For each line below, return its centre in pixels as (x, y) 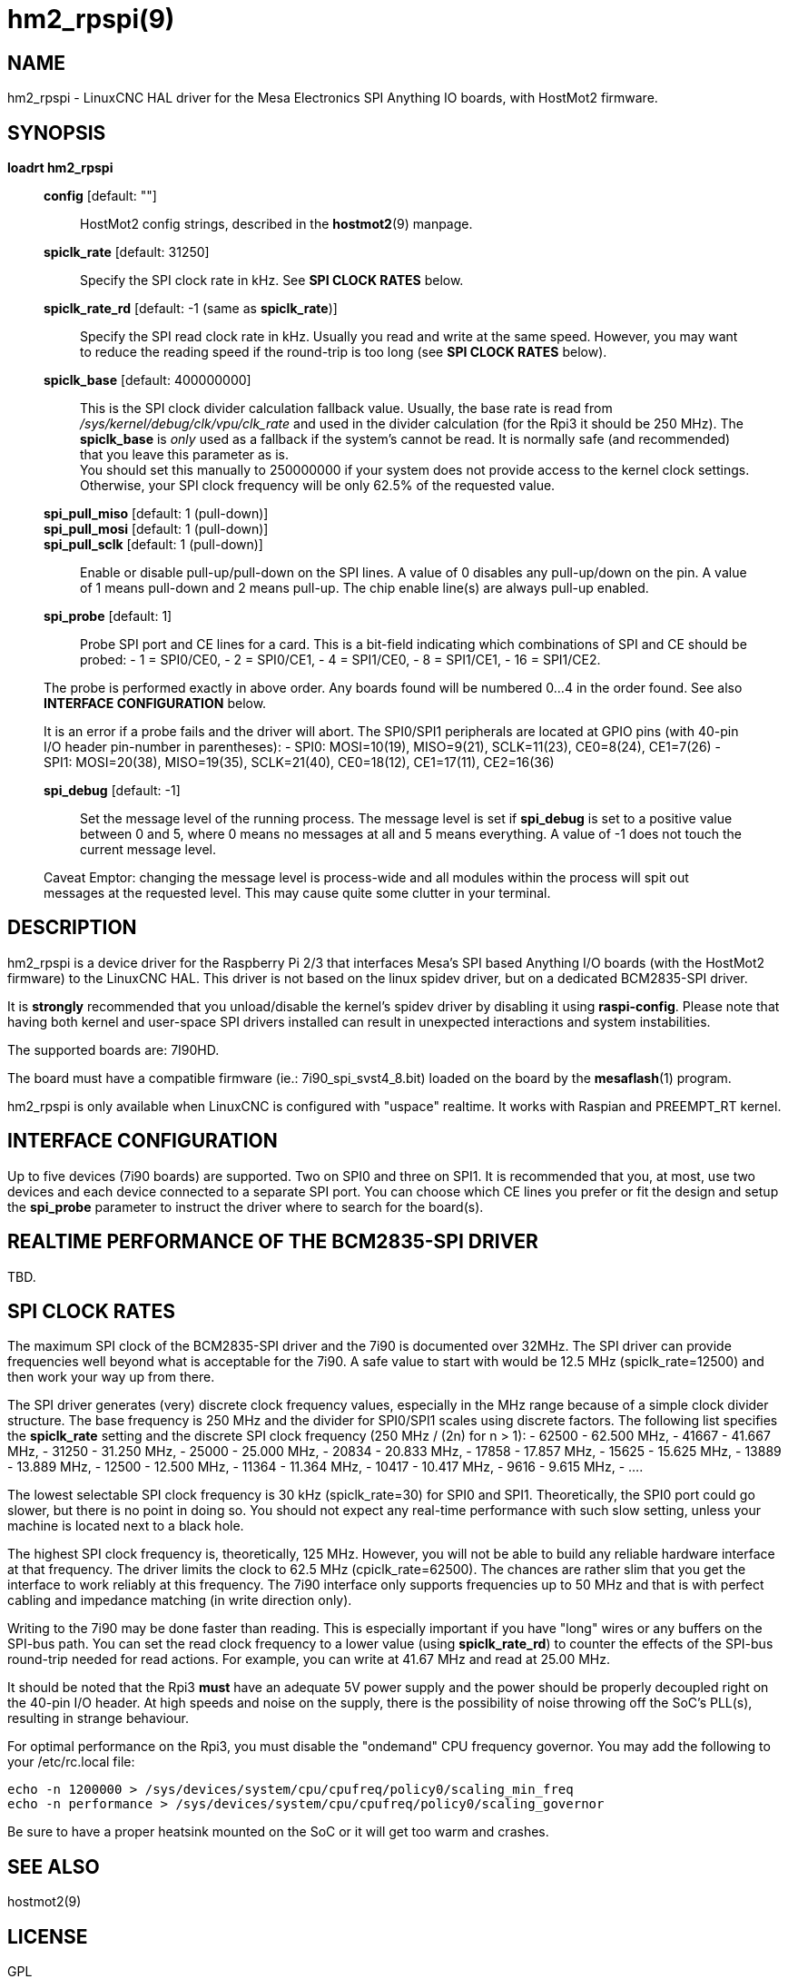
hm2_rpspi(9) (91, 19)
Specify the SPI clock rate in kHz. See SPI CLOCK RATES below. (272, 281)
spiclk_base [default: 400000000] (148, 380)
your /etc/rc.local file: (71, 1762)
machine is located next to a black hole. (126, 1526)
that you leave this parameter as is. (185, 455)
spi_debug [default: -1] (112, 791)
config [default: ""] (100, 196)
